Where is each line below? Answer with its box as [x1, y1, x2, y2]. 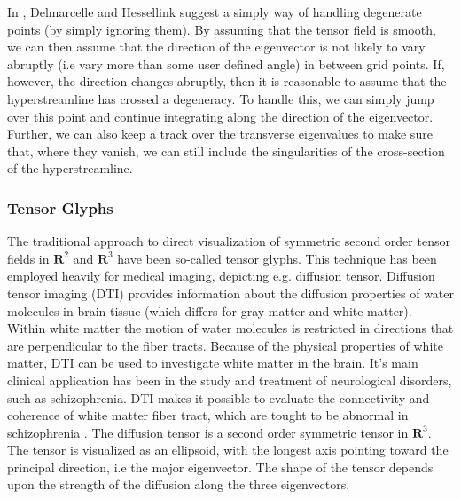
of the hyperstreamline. [7, 159, 133, 178]
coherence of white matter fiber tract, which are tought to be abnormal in [7, 406, 409, 424]
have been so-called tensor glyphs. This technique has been [117, 249, 437, 267]
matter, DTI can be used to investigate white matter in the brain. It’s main [7, 353, 418, 372]
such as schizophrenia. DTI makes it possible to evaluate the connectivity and [7, 388, 430, 407]
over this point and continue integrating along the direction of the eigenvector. [7, 107, 434, 125]
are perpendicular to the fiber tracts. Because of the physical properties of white [7, 336, 443, 354]
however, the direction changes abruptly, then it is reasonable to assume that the [7, 72, 447, 91]
